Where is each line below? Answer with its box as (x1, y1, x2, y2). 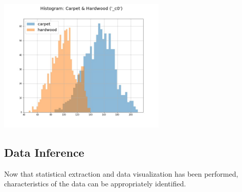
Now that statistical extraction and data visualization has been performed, (4, 168, 238, 179)
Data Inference (4, 144, 84, 160)
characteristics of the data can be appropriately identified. (4, 178, 186, 189)
